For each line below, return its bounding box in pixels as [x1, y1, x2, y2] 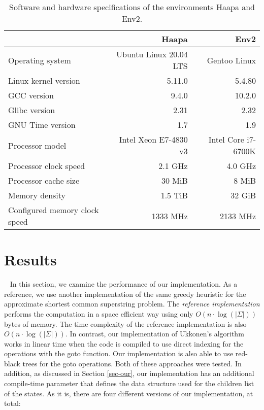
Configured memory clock [8, 204, 99, 216]
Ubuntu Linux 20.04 [116, 48, 188, 60]
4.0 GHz [226, 160, 256, 172]
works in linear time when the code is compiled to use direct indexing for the [4, 338, 244, 349]
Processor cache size [8, 175, 80, 186]
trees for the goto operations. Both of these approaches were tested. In [22, 358, 242, 368]
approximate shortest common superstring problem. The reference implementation [4, 298, 260, 309]
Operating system [8, 54, 71, 66]
